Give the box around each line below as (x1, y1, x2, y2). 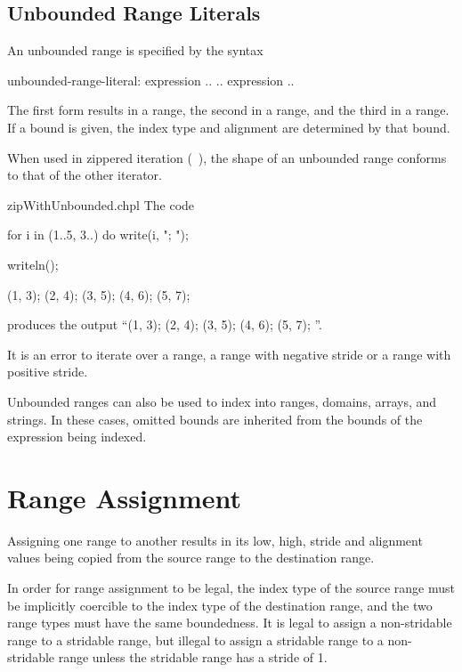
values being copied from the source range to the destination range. (7, 548, 375, 567)
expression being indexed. (7, 427, 147, 446)
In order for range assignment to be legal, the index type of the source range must (7, 579, 455, 597)
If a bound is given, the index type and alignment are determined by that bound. (7, 117, 450, 136)
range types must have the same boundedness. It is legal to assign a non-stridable (7, 613, 452, 632)
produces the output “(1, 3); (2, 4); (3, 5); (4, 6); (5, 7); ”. (7, 315, 323, 334)
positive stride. (7, 362, 88, 381)
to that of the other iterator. (7, 166, 162, 184)
